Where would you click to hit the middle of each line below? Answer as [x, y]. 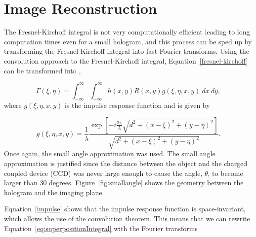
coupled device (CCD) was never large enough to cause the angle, [103, 173]
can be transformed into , [43, 70]
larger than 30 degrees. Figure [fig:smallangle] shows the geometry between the [124, 183]
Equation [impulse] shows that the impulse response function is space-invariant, [125, 209]
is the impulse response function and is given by [137, 105]
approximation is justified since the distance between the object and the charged [126, 163]
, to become [225, 173]
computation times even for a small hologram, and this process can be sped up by [128, 41]
